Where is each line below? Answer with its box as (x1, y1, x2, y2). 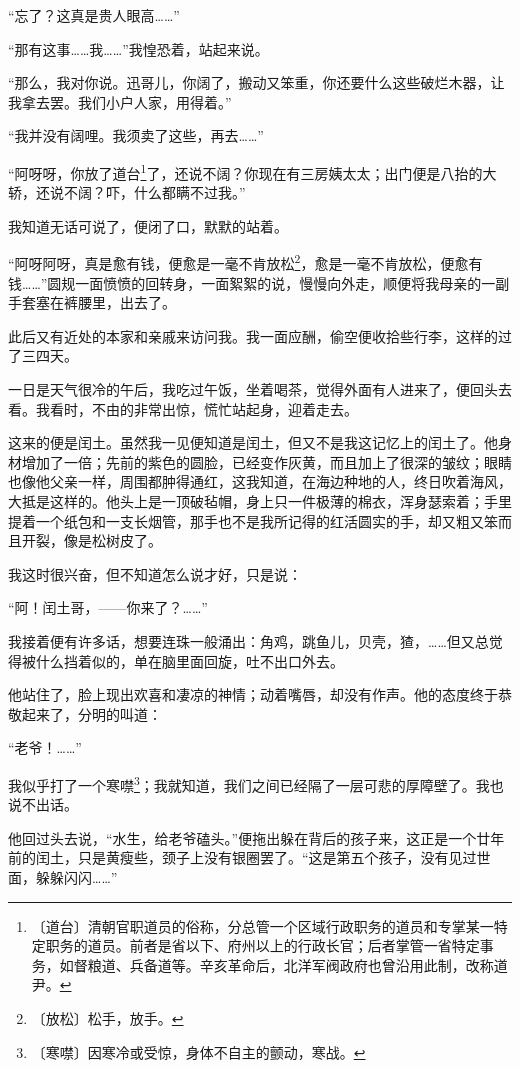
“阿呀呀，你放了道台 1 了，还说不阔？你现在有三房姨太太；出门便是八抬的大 (8, 159, 497, 183)
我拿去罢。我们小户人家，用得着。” (8, 91, 232, 112)
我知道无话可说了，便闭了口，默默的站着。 (8, 215, 288, 236)
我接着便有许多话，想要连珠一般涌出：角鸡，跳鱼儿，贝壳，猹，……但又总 (8, 630, 489, 651)
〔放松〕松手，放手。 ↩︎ (31, 1007, 184, 1028)
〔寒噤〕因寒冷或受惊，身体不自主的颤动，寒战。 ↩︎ (31, 1041, 366, 1062)
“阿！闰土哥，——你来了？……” (8, 597, 208, 618)
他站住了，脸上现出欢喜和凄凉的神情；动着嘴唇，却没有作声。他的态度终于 (8, 684, 498, 705)
